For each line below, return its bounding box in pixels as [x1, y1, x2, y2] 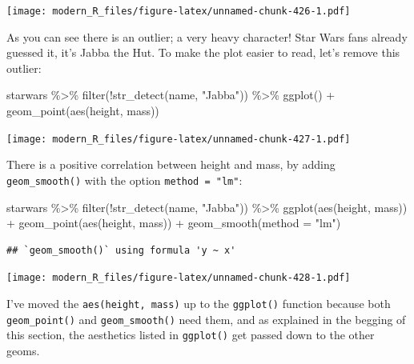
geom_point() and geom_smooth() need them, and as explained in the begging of [6, 310, 406, 327]
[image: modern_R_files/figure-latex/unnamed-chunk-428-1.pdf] [6, 272, 351, 284]
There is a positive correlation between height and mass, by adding [6, 156, 336, 173]
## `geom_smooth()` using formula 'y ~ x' [6, 244, 236, 256]
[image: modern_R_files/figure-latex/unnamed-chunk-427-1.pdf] [6, 133, 351, 145]
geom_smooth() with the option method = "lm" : [6, 171, 243, 188]
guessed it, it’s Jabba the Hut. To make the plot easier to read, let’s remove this [6, 44, 400, 61]
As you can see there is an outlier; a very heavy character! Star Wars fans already [6, 28, 408, 45]
